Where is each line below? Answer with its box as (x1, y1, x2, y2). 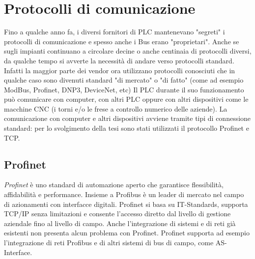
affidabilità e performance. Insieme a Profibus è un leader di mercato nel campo (4, 189, 244, 200)
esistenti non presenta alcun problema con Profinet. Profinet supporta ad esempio (4, 228, 250, 238)
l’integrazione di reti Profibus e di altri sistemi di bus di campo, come (4, 237, 214, 248)
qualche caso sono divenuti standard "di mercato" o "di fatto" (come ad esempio (4, 75, 244, 85)
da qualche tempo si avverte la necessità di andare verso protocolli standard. (4, 55, 234, 65)
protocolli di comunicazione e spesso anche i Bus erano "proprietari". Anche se (4, 36, 239, 46)
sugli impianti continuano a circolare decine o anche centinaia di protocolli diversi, (4, 46, 252, 56)
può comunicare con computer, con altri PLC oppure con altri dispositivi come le (4, 94, 249, 104)
